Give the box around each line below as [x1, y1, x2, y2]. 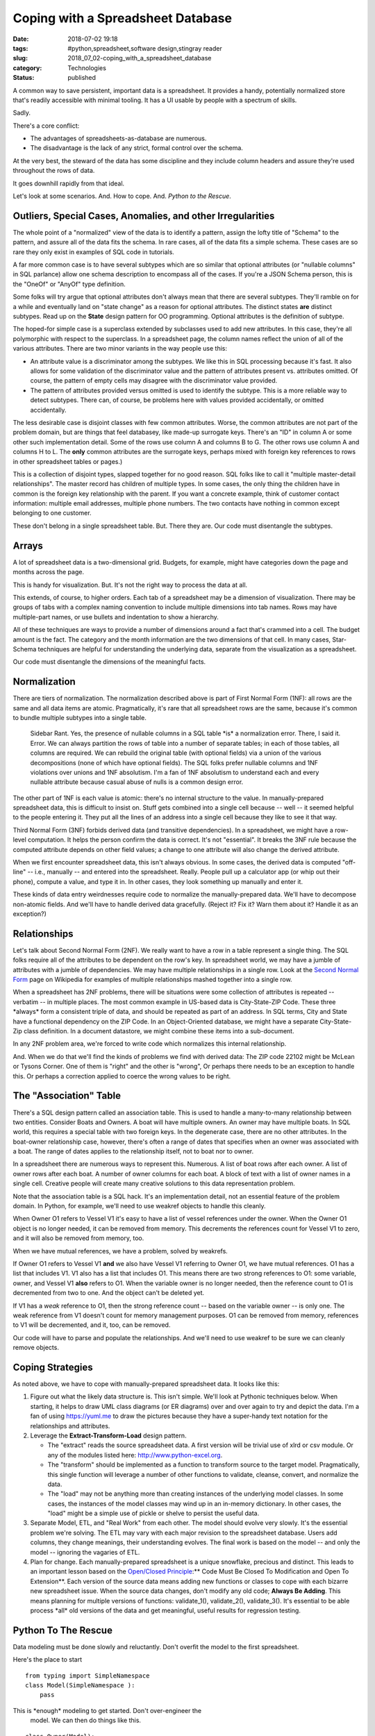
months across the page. [12, 568, 85, 576]
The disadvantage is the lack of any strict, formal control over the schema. [30, 144, 243, 152]
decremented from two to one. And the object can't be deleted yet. [12, 1289, 205, 1297]
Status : [12, 74, 35, 82]
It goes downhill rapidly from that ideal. [12, 179, 125, 187]
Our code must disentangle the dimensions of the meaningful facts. [12, 658, 206, 666]
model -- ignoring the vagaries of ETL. [30, 1548, 140, 1556]
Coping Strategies [12, 1361, 93, 1373]
